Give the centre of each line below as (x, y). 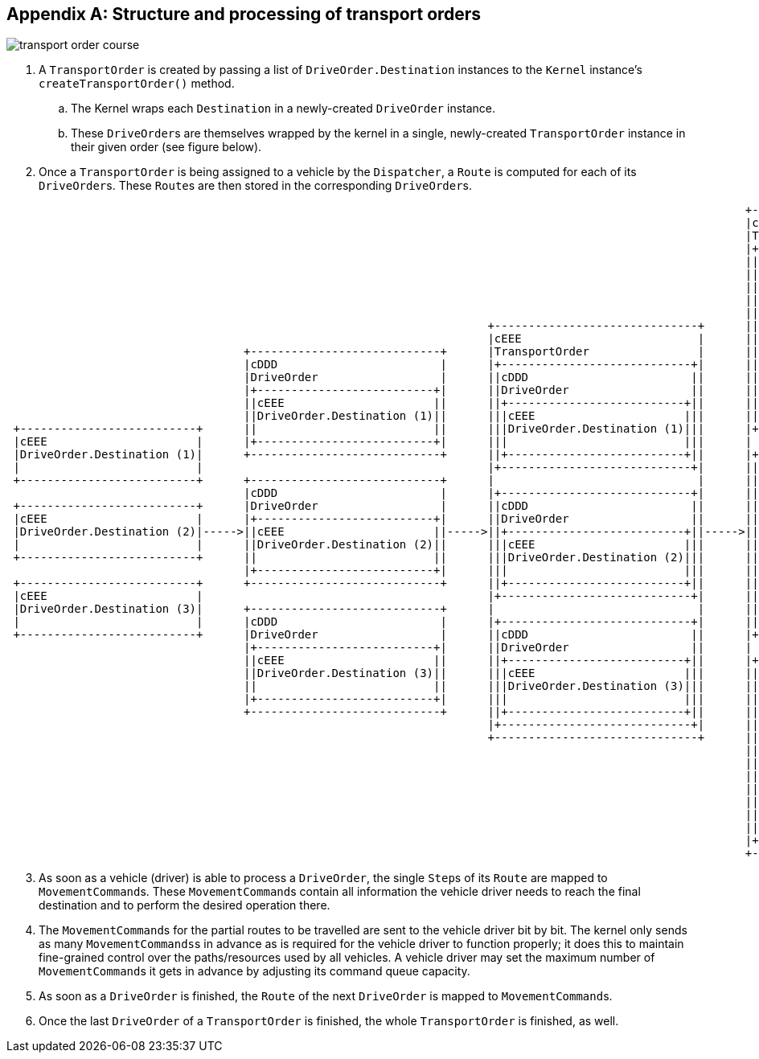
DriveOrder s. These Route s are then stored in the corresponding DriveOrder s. (256, 186)
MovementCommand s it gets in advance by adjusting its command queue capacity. (254, 971)
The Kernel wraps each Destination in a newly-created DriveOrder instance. (283, 109)
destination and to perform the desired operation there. (185, 905)
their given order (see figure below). (166, 147)
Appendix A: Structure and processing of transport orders (244, 14)
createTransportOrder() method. (137, 84)
